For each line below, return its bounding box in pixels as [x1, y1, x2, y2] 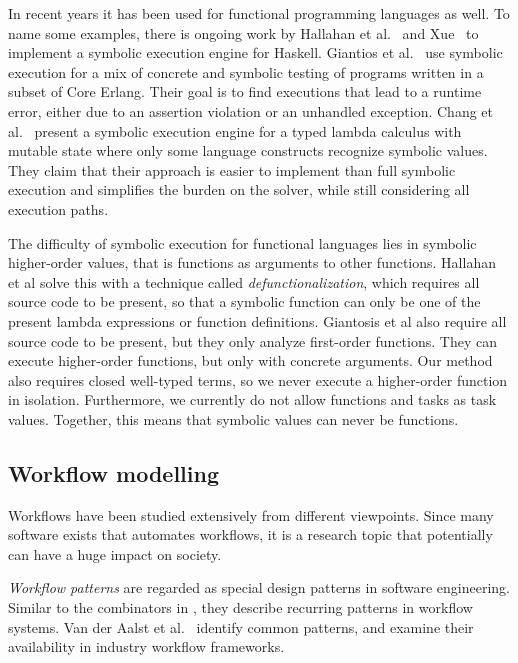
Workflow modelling [8, 457, 219, 488]
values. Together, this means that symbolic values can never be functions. [8, 408, 459, 429]
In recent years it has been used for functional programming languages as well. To [8, 3, 510, 23]
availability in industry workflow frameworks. [8, 636, 285, 657]
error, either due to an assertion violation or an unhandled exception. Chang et [8, 100, 493, 121]
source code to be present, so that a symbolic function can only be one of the [8, 291, 481, 312]
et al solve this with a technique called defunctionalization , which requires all [8, 271, 480, 292]
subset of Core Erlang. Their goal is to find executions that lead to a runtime [8, 81, 482, 102]
